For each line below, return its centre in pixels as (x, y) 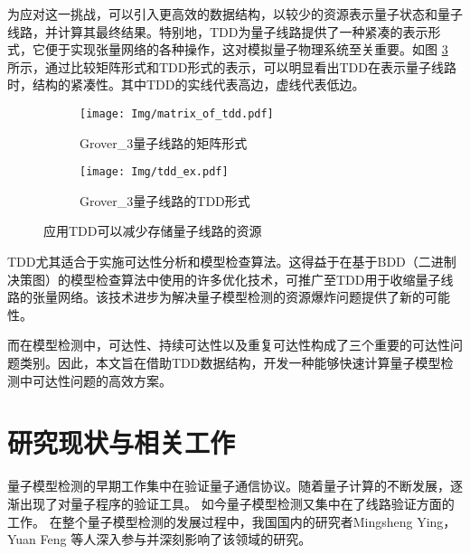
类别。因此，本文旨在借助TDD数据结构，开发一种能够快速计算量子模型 (230, 363)
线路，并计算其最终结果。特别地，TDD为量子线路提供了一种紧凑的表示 (218, 31)
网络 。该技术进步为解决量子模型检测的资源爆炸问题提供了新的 (241, 297)
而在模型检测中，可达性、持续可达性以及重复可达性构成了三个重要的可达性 (229, 345)
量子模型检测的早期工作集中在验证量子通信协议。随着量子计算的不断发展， (229, 486)
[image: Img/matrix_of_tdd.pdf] (177, 113)
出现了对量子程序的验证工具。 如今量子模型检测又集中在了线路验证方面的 (237, 503)
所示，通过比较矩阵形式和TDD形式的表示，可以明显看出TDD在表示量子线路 (232, 66)
